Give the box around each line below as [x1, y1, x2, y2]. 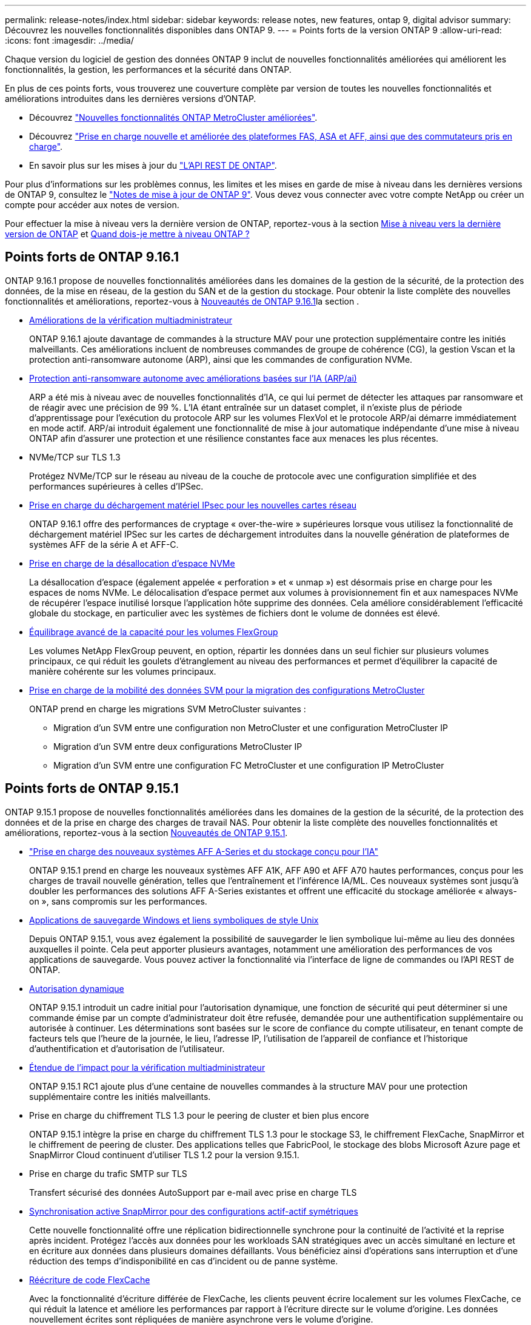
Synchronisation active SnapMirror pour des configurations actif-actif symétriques [29, 1205, 358, 1216]
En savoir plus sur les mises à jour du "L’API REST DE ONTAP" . [29, 160, 277, 170]
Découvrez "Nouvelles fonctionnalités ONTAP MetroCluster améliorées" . [29, 112, 318, 123]
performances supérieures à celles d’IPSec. [29, 480, 204, 491]
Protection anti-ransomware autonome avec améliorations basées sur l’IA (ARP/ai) [29, 373, 357, 383]
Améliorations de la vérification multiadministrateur [29, 314, 233, 325]
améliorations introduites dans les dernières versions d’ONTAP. [5, 93, 256, 104]
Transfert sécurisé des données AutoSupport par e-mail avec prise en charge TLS [29, 1187, 357, 1198]
